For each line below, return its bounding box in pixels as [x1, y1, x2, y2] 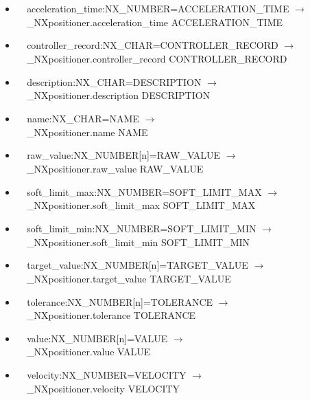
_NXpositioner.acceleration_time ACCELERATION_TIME [27, 14, 283, 29]
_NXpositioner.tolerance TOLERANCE [27, 308, 196, 322]
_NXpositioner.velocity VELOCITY [27, 381, 180, 395]
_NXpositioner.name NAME [27, 124, 148, 139]
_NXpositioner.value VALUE [27, 344, 151, 359]
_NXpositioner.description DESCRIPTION [27, 88, 211, 102]
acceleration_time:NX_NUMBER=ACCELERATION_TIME [27, 1, 289, 15]
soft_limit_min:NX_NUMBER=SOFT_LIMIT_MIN [27, 221, 257, 235]
